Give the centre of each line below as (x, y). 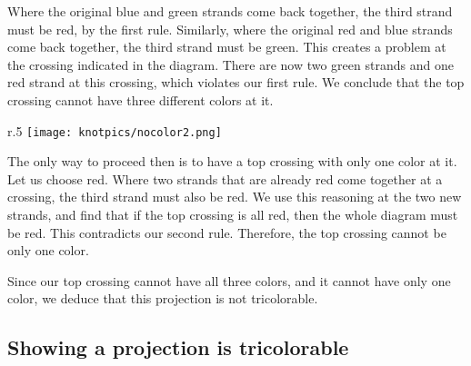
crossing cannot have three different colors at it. (140, 99)
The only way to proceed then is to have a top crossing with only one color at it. (232, 161)
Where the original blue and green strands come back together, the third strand (230, 11)
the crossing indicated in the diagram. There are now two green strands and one (230, 64)
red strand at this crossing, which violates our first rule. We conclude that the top (236, 82)
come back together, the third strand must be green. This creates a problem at (227, 47)
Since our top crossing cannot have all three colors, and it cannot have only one (229, 280)
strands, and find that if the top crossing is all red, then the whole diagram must (233, 214)
